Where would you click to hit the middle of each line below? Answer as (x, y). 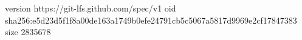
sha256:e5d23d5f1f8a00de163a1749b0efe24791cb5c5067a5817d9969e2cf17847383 (151, 20)
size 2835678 (28, 32)
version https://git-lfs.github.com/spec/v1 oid (91, 8)
